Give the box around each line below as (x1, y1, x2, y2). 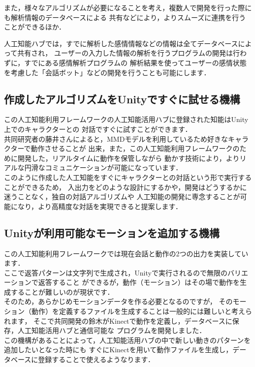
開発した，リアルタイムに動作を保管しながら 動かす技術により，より (17, 153, 240, 163)
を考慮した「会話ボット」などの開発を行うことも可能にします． (4, 67, 211, 77)
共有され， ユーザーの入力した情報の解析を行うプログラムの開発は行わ (17, 48, 247, 58)
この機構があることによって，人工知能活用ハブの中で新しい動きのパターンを (4, 335, 251, 345)
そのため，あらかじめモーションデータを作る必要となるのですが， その (4, 296, 233, 306)
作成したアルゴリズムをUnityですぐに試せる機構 (4, 91, 240, 106)
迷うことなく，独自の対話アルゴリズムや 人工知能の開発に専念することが (4, 191, 240, 202)
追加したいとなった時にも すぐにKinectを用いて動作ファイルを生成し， (4, 344, 233, 355)
